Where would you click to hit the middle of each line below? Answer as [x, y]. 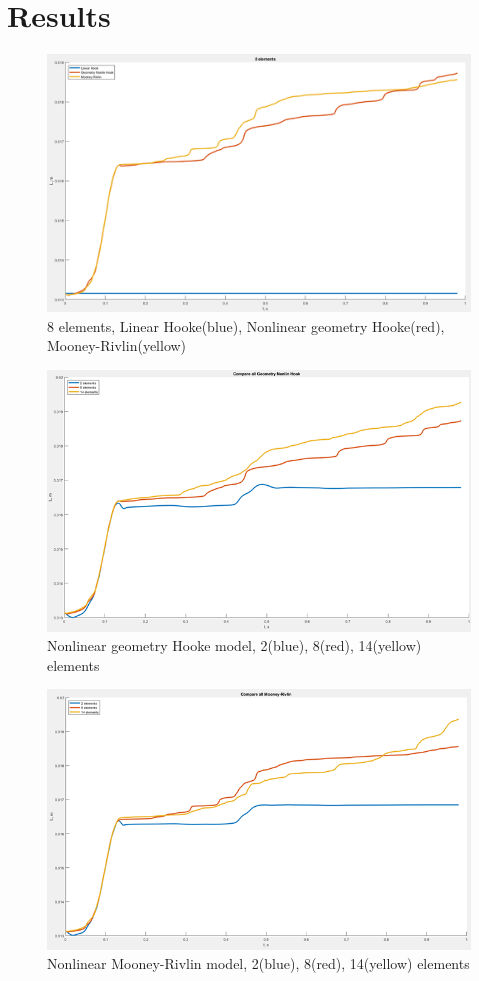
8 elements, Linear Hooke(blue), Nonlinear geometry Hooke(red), [246, 325]
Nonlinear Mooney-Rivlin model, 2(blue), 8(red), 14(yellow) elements [258, 963]
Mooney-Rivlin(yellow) [117, 345]
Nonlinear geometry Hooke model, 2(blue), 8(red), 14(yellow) [234, 645]
